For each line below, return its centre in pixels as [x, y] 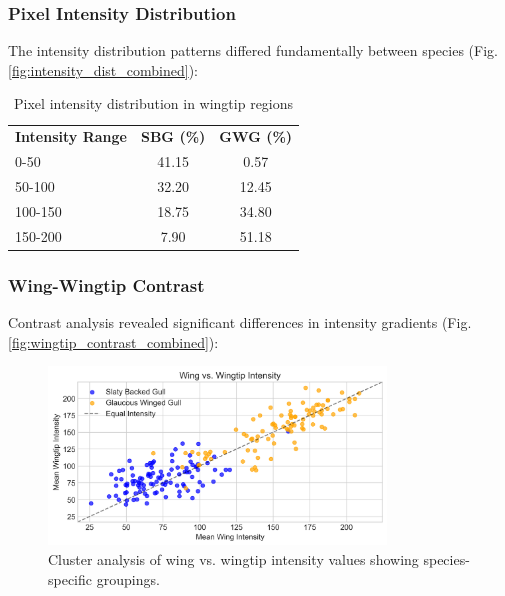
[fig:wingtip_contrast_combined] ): [113, 341]
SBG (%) [173, 136]
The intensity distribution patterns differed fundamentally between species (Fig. [253, 50]
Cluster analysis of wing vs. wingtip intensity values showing [233, 558]
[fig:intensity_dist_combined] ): [103, 69]
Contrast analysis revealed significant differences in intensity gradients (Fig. [240, 321]
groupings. [128, 578]
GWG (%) [256, 136]
